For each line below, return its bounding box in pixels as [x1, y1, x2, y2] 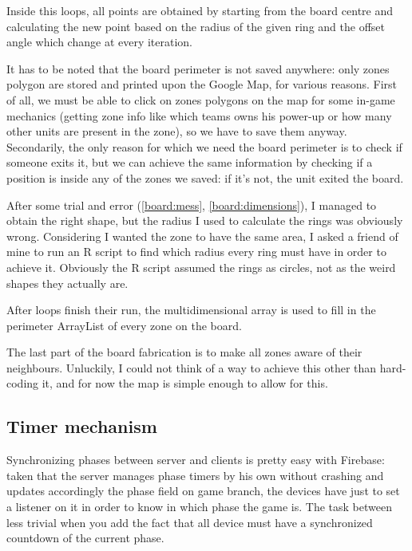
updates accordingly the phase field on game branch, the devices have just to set [6, 482, 400, 499]
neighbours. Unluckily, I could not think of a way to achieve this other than [6, 359, 377, 376]
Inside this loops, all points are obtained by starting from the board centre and [6, 2, 394, 18]
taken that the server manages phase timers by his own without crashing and [6, 466, 384, 483]
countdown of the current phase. [6, 529, 164, 546]
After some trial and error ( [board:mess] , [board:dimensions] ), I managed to [6, 196, 377, 213]
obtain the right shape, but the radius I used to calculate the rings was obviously [6, 212, 403, 229]
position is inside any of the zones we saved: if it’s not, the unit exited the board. [6, 169, 404, 186]
